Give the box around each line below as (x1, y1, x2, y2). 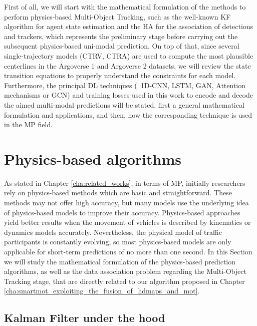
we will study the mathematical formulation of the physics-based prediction (4, 256, 235, 266)
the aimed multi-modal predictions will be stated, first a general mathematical (4, 99, 244, 110)
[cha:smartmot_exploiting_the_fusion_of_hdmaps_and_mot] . (4, 285, 200, 296)
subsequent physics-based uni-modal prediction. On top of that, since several (4, 41, 239, 51)
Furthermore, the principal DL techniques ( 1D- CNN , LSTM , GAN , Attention (4, 80, 246, 90)
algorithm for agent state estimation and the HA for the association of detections (4, 21, 253, 32)
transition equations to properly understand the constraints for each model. (4, 70, 236, 81)
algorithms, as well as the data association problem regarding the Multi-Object (4, 266, 246, 276)
